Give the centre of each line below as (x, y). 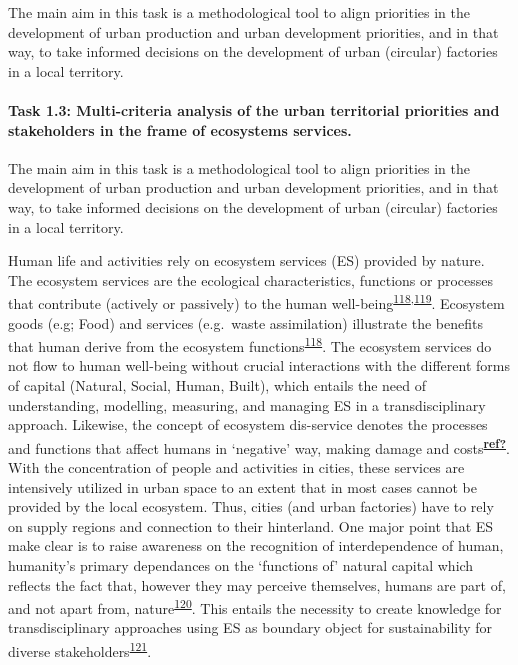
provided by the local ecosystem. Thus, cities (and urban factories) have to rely (251, 506)
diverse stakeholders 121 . (80, 649)
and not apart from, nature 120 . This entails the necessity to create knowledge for (255, 606)
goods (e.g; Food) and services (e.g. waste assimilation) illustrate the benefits (245, 322)
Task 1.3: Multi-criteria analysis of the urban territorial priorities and (254, 109)
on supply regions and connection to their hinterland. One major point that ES (251, 525)
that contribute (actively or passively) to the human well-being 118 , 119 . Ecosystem (256, 301)
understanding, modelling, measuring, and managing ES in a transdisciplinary (247, 404)
